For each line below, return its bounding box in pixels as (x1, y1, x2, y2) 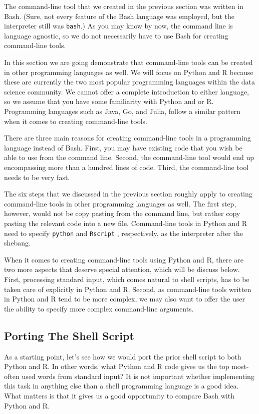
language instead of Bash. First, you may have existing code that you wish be (4, 142, 242, 152)
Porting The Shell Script (4, 327, 134, 343)
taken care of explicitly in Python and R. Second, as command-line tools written (4, 283, 251, 294)
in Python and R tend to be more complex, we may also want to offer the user (4, 293, 245, 304)
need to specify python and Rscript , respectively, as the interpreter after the (4, 227, 243, 238)
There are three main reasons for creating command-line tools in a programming (4, 132, 251, 143)
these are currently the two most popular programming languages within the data (4, 76, 255, 87)
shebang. (4, 237, 31, 248)
